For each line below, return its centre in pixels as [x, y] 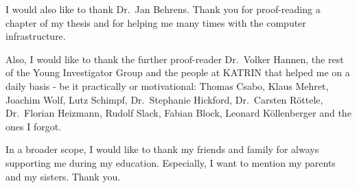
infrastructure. [36, 36]
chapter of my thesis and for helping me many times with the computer [156, 22]
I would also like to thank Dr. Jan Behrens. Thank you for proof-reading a [163, 9]
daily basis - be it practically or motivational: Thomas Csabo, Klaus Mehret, [167, 85]
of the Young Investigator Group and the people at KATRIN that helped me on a [178, 72]
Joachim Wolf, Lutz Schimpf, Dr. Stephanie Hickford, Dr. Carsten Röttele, [164, 99]
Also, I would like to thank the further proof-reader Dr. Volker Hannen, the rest [175, 59]
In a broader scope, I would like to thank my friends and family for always [162, 149]
